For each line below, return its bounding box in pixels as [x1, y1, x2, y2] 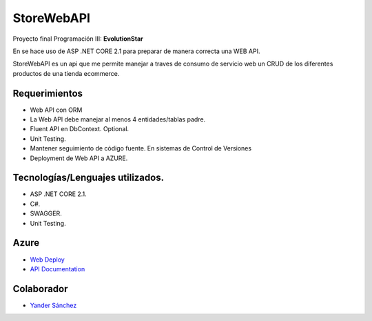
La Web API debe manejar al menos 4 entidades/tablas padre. [30, 115, 206, 124]
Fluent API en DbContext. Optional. [30, 125, 130, 133]
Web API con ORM [30, 106, 83, 114]
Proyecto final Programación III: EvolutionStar [12, 35, 144, 43]
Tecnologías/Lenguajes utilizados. [12, 172, 165, 184]
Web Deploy [30, 255, 65, 264]
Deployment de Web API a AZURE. [30, 154, 128, 162]
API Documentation [30, 264, 85, 273]
